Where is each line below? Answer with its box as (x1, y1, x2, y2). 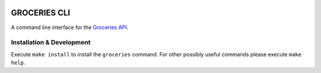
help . (11, 59, 26, 66)
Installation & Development (11, 39, 91, 47)
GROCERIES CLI (11, 8, 71, 18)
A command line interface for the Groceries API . (11, 24, 129, 31)
